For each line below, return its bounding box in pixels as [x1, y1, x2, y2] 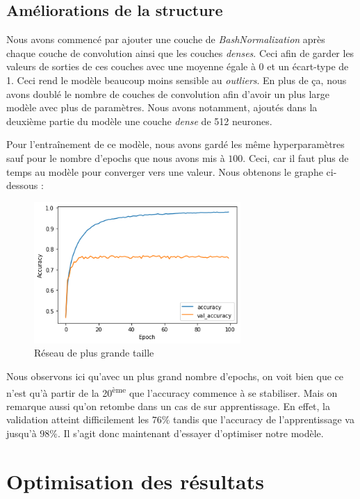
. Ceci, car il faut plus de [243, 150, 349, 165]
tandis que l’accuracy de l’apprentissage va [173, 412, 354, 427]
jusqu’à [6, 425, 37, 440]
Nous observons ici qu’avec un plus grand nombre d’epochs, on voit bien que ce [6, 368, 344, 383]
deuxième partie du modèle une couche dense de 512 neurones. [6, 113, 272, 128]
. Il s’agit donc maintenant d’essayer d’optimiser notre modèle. [58, 425, 324, 440]
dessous [6, 178, 38, 193]
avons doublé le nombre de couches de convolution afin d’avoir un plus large [6, 86, 330, 101]
